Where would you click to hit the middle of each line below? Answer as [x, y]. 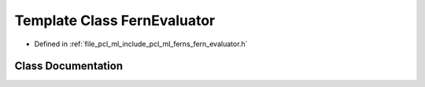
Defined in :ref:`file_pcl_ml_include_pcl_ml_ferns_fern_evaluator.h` [141, 44]
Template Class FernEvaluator [115, 20]
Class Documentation [69, 66]
